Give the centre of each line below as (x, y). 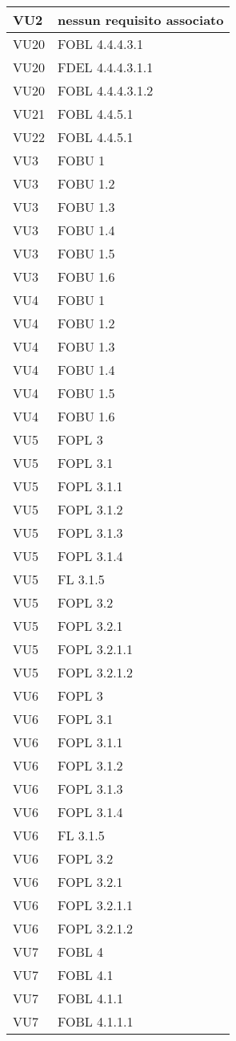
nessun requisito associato (141, 20)
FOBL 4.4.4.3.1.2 (106, 90)
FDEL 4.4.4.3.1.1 (106, 67)
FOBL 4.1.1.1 (96, 1021)
